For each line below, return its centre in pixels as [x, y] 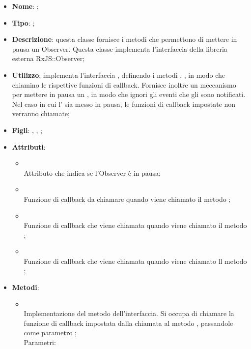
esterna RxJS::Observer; [48, 58]
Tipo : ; [23, 22]
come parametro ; [50, 333]
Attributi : [29, 146]
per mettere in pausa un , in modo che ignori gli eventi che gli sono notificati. [129, 94]
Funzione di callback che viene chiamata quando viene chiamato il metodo [135, 225]
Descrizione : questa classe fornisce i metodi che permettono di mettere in [125, 39]
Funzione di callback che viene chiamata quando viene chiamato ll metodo [135, 261]
